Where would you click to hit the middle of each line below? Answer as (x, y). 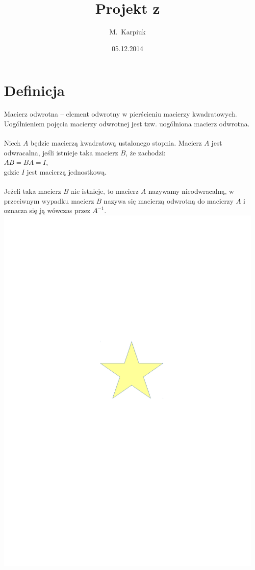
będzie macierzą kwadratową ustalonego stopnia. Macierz (116, 143)
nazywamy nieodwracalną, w (191, 191)
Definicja (34, 90)
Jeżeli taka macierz (33, 191)
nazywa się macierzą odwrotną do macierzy (169, 200)
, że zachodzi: (146, 152)
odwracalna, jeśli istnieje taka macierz (61, 152)
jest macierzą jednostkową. (67, 171)
